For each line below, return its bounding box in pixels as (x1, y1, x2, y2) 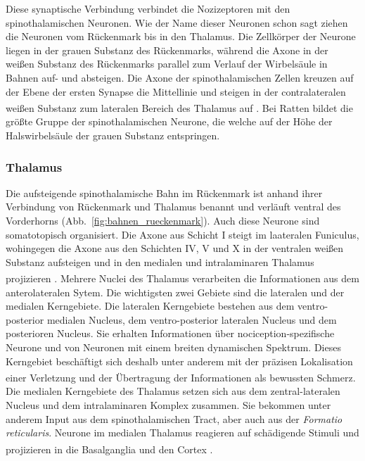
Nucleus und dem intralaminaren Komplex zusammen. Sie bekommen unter (6, 398, 331, 412)
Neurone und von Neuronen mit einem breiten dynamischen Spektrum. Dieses (6, 340, 341, 354)
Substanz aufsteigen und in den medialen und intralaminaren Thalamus (6, 254, 314, 269)
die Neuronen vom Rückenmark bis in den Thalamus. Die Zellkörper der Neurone (6, 29, 356, 44)
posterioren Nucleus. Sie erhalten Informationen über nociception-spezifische (6, 326, 335, 341)
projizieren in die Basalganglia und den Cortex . (6, 441, 213, 456)
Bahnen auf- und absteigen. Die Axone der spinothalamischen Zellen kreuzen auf (6, 70, 354, 84)
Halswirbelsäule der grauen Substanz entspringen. (6, 128, 220, 142)
